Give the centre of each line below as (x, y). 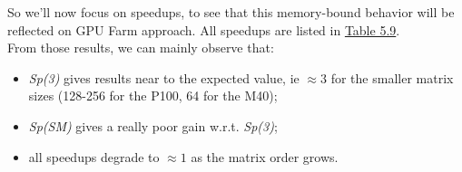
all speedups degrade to (94, 156)
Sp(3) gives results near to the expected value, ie (164, 77)
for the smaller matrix (392, 77)
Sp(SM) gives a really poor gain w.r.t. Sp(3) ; (153, 125)
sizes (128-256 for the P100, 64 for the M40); (153, 96)
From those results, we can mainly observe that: (141, 48)
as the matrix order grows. (265, 156)
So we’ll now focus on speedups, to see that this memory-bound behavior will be (231, 12)
